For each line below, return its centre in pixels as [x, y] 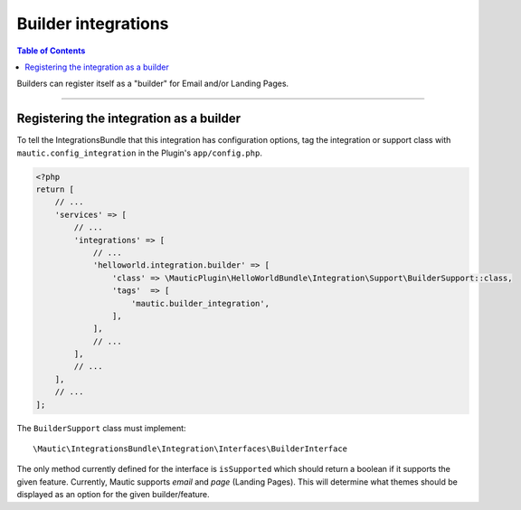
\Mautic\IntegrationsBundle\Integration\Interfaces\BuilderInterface [190, 449]
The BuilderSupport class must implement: [101, 428]
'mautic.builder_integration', [201, 303]
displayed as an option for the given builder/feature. [113, 495]
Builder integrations [93, 24]
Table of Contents [51, 51]
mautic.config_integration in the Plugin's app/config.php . [139, 153]
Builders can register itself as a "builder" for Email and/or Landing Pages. [153, 84]
